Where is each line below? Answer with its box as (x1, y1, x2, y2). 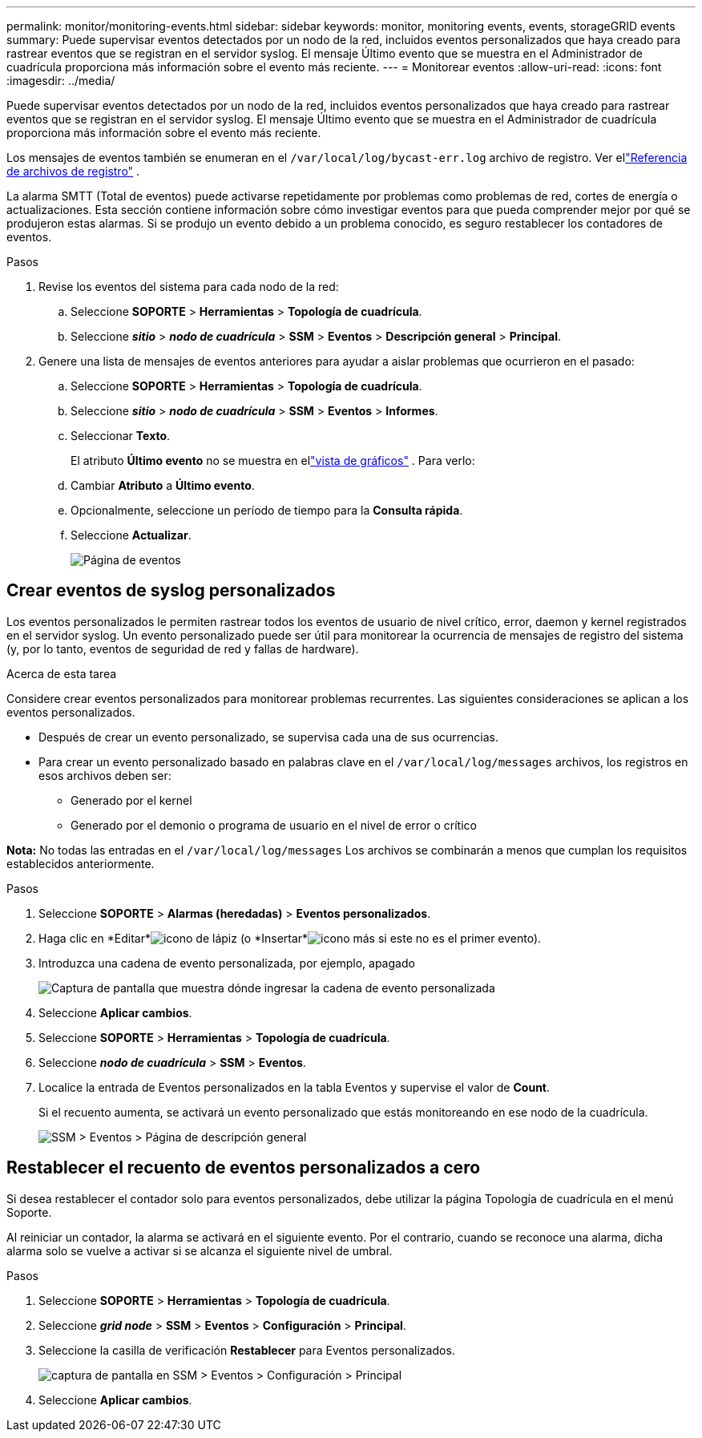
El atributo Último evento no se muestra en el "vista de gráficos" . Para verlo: (71, 454, 475, 467)
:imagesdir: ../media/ (6, 74, 115, 87)
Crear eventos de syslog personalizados (6, 580, 336, 601)
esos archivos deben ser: (38, 768, 171, 782)
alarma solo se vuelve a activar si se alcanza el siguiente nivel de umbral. (6, 1243, 393, 1258)
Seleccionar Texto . (71, 429, 171, 442)
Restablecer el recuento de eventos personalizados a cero (6, 1157, 481, 1178)
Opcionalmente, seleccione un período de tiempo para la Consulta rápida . (71, 503, 463, 517)
